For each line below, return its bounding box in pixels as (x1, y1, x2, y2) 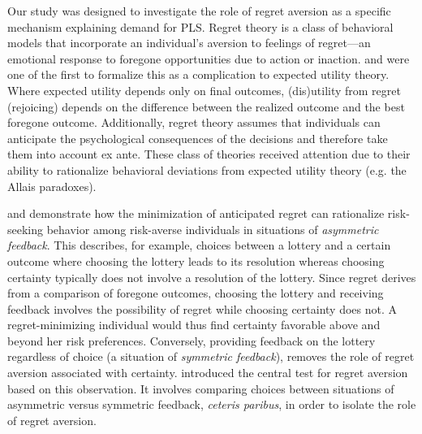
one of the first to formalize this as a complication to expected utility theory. (7, 66, 390, 83)
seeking (7, 220, 44, 237)
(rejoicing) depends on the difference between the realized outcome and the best (7, 98, 405, 115)
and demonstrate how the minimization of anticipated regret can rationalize (7, 205, 385, 222)
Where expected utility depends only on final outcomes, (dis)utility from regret (7, 81, 401, 98)
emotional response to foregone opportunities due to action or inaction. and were (7, 50, 410, 67)
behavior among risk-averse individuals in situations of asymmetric (46, 220, 379, 237)
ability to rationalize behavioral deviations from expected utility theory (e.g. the (7, 161, 407, 178)
